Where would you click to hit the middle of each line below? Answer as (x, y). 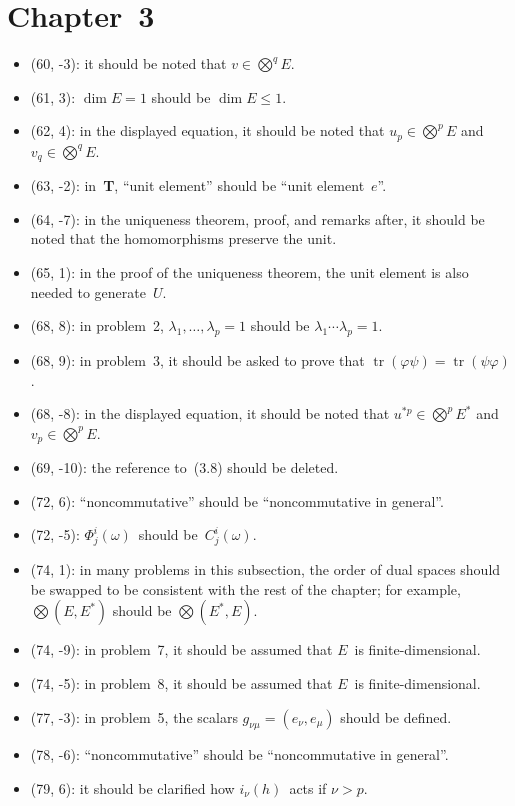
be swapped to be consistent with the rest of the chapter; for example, (245, 588)
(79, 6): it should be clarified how (132, 787)
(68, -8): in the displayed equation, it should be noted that (210, 413)
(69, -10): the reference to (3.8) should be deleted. (184, 467)
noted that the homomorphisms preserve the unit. (183, 238)
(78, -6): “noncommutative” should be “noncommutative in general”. (239, 754)
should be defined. (396, 716)
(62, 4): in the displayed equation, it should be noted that (207, 130)
